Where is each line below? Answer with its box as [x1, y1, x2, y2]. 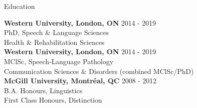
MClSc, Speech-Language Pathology [4, 56, 113, 66]
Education [4, 1, 35, 11]
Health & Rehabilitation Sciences [4, 36, 104, 47]
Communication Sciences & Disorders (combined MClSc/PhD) [4, 66, 194, 76]
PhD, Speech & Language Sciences [4, 27, 109, 37]
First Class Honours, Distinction [4, 95, 102, 105]
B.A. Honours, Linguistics [4, 85, 83, 95]
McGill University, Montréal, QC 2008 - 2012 [4, 75, 156, 86]
